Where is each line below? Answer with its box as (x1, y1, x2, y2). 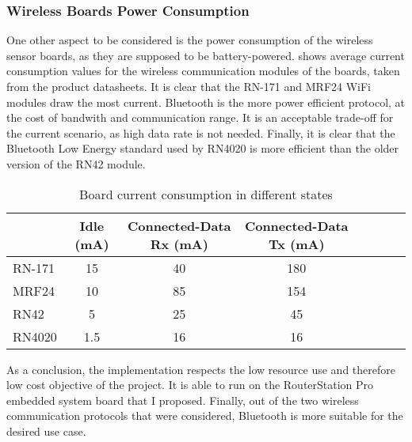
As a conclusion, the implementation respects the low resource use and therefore (6, 361, 395, 377)
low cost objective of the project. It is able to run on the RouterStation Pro (6, 376, 374, 393)
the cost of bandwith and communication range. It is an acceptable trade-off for (6, 109, 394, 126)
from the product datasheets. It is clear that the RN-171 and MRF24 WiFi (6, 78, 372, 94)
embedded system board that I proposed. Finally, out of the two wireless (6, 391, 359, 408)
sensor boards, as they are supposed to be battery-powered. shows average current (6, 47, 405, 63)
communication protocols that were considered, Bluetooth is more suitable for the (6, 407, 403, 424)
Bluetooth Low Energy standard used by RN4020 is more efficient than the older (6, 140, 399, 157)
